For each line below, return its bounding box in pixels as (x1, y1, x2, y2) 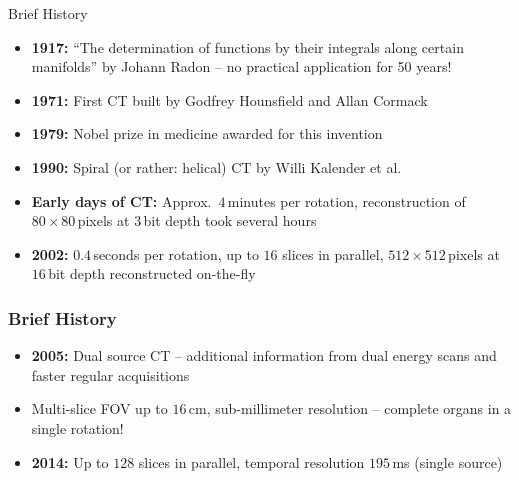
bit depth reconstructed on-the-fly (48, 263, 256, 284)
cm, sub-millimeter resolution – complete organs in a (188, 398, 512, 419)
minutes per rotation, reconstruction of (227, 190, 466, 211)
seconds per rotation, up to (93, 243, 259, 264)
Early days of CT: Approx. (31, 190, 212, 211)
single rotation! (31, 417, 124, 438)
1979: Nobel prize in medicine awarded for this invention (31, 123, 383, 144)
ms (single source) (392, 451, 503, 472)
